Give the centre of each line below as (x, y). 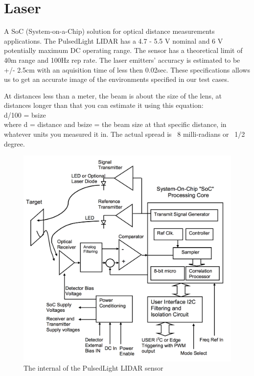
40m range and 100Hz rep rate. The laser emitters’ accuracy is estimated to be (122, 60)
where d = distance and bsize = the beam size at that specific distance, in (115, 124)
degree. (14, 143)
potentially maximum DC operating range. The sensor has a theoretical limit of (123, 50)
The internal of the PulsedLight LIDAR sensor (93, 368)
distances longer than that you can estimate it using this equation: (104, 105)
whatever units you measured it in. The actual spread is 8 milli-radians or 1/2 (125, 134)
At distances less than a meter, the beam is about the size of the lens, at (113, 95)
